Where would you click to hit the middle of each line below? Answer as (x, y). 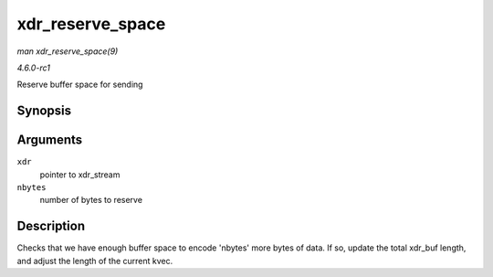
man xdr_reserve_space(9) (68, 51)
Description (51, 226)
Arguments (50, 140)
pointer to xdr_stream (80, 175)
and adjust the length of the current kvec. (95, 261)
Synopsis (44, 111)
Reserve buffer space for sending (80, 85)
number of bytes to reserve (91, 200)
